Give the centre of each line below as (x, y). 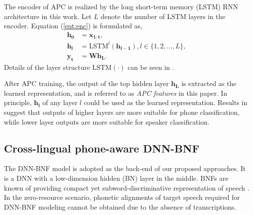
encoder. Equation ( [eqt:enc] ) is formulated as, (73, 26)
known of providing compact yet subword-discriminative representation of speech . (127, 187)
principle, (18, 102)
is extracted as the (209, 83)
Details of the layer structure (47, 67)
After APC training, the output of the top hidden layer (87, 83)
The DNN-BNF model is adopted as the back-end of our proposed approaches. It (125, 168)
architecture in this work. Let (48, 16)
